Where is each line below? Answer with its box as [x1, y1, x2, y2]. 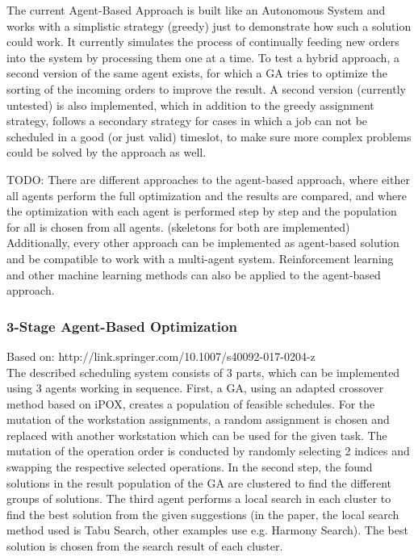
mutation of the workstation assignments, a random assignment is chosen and [6, 411, 390, 428]
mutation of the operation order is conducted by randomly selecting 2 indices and [6, 442, 410, 459]
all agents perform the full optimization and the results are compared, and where [6, 186, 407, 203]
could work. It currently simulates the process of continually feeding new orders [6, 33, 399, 50]
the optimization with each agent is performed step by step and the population [6, 203, 397, 220]
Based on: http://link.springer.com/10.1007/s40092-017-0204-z [6, 347, 316, 364]
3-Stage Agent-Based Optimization [6, 316, 237, 336]
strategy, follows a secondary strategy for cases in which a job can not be [6, 112, 368, 129]
